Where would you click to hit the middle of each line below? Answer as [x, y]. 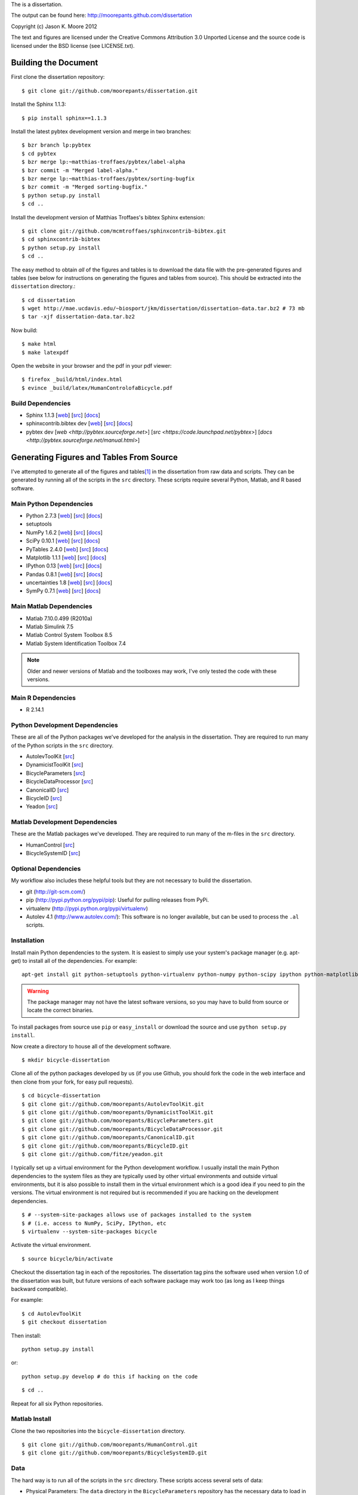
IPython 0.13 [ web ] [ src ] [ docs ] [64, 566]
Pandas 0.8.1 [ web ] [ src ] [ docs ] [64, 574]
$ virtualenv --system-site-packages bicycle [89, 1232]
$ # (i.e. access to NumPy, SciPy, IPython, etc [94, 1223]
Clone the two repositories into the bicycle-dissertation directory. [98, 1431]
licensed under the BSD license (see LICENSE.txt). [73, 45]
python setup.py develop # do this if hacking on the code [110, 1376]
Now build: [24, 330]
